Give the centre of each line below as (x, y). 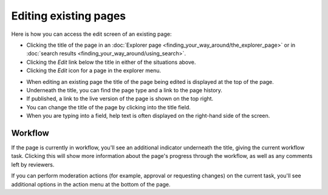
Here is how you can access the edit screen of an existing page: (91, 34)
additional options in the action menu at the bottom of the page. (91, 184)
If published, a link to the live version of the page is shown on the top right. (120, 99)
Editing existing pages (69, 16)
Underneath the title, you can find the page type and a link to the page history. (125, 90)
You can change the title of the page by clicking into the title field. (108, 107)
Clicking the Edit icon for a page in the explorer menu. (94, 70)
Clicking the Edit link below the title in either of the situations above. (111, 62)
